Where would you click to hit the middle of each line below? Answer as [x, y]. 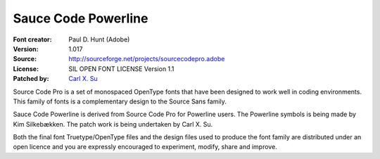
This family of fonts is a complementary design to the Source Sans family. [120, 101]
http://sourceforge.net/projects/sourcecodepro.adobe [147, 59]
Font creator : [32, 39]
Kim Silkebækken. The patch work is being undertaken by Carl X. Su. [113, 124]
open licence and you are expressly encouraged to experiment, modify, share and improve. [145, 147]
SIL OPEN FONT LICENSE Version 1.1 [121, 69]
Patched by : [31, 79]
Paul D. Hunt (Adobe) [99, 39]
